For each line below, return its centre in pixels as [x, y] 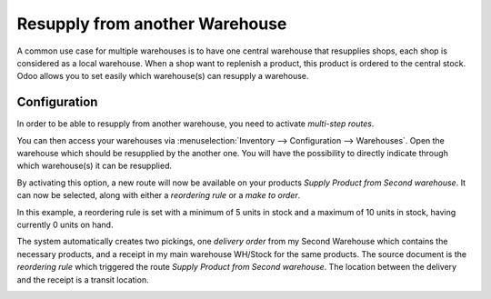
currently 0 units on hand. [65, 224]
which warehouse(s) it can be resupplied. [95, 166]
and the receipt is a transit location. [83, 279]
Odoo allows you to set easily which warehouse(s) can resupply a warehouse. [163, 76]
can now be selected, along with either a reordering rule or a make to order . [159, 195]
